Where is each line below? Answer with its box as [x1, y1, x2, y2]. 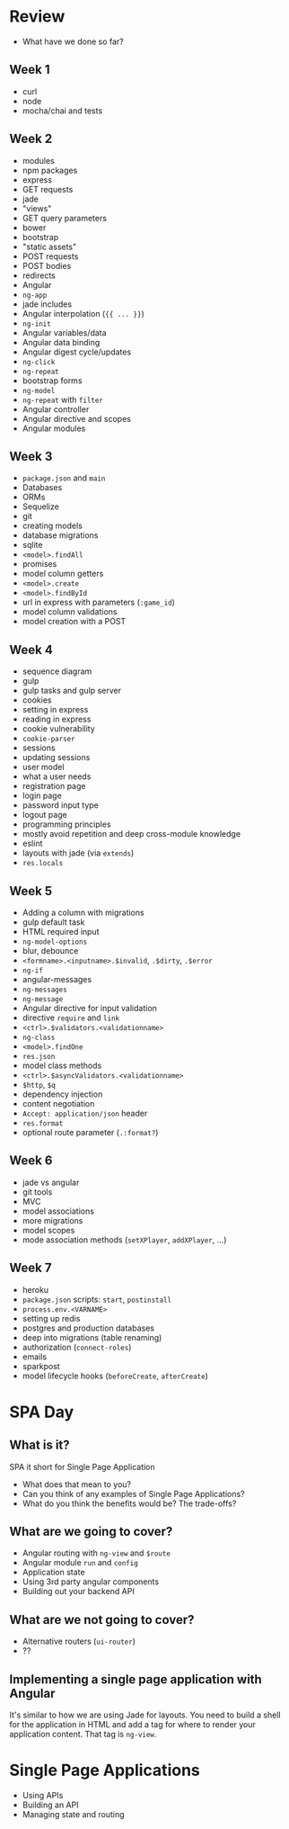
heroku [22, 1284, 49, 1295]
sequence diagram [22, 666, 92, 677]
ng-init [22, 319, 51, 328]
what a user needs [22, 771, 92, 782]
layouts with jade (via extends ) [22, 847, 135, 858]
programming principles [22, 819, 111, 829]
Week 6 [9, 1153, 53, 1169]
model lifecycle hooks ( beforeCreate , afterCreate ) [22, 1370, 208, 1381]
